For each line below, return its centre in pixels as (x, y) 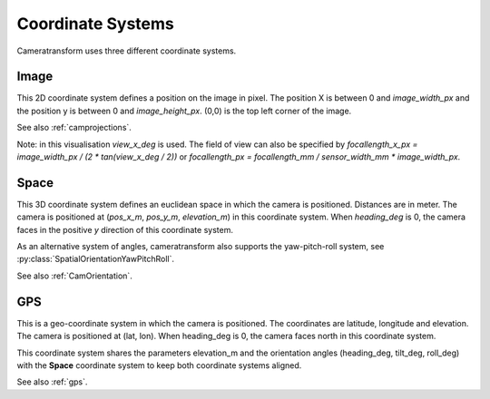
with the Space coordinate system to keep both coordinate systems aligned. (159, 365)
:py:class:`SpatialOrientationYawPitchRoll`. (96, 259)
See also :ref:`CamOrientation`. (75, 276)
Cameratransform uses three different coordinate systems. (127, 51)
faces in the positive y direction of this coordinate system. (125, 229)
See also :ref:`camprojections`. (74, 128)
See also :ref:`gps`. (52, 382)
